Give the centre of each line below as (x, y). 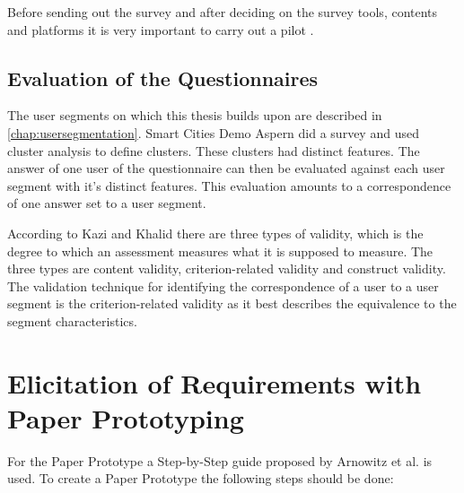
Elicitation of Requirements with (214, 382)
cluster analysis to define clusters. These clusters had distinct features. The (214, 150)
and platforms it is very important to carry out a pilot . (161, 29)
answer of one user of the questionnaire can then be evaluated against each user (226, 168)
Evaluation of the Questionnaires (163, 78)
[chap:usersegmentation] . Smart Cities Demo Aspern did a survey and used (213, 132)
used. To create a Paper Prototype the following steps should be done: (201, 478)
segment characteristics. (72, 320)
